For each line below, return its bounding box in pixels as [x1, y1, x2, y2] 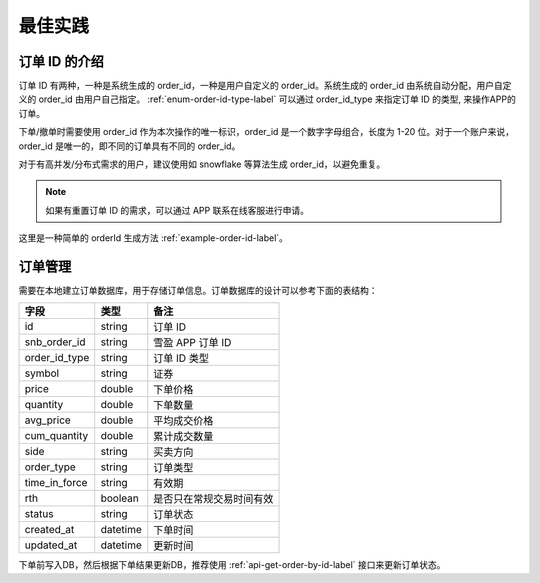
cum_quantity [24, 429, 89, 443]
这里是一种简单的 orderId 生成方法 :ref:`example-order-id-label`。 [18, 232, 289, 244]
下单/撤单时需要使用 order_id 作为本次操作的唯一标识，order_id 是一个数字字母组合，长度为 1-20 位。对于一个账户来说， [18, 126, 515, 138]
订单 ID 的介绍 [18, 53, 105, 70]
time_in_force [24, 476, 88, 490]
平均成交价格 [153, 414, 214, 428]
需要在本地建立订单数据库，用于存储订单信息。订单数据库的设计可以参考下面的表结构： [18, 285, 378, 297]
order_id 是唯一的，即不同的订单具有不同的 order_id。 [18, 140, 241, 152]
